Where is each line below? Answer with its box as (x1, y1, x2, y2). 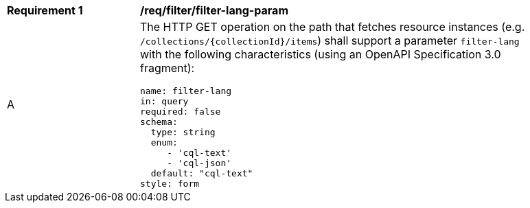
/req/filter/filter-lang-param (140, 3, 288, 17)
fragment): (140, 61, 195, 75)
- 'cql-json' (167, 158, 232, 168)
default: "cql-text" (150, 168, 253, 178)
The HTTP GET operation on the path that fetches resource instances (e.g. (140, 20, 525, 34)
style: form (140, 178, 200, 189)
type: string (150, 127, 216, 137)
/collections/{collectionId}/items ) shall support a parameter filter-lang (140, 34, 520, 47)
